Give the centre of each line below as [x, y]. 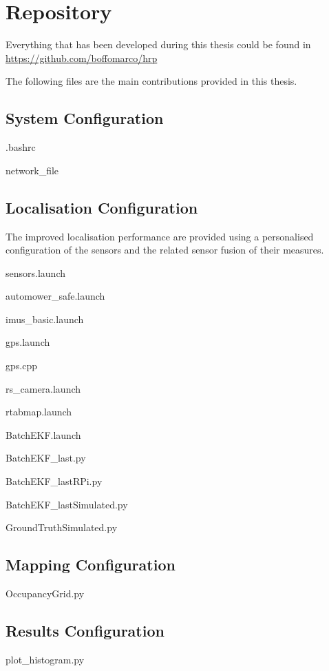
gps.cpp [21, 365]
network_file [32, 170]
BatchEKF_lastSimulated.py [67, 504]
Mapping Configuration [91, 565]
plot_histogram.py [45, 659]
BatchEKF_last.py [46, 458]
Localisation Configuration [102, 207]
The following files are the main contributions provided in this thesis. [151, 81]
